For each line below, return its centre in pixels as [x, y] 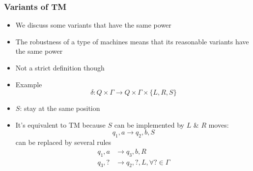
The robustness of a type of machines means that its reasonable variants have [132, 41]
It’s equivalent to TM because [60, 124]
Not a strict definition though [60, 68]
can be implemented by [149, 124]
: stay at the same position [60, 108]
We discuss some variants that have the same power [93, 25]
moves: [219, 124]
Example [29, 84]
